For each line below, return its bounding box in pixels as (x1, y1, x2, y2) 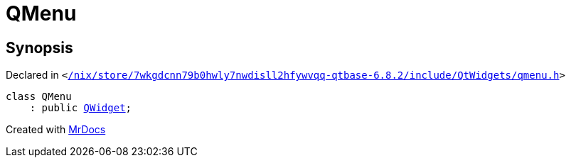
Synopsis (6, 38, 73, 57)
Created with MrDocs (6, 123, 106, 136)
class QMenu (6, 91, 72, 103)
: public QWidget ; (29, 102, 132, 114)
